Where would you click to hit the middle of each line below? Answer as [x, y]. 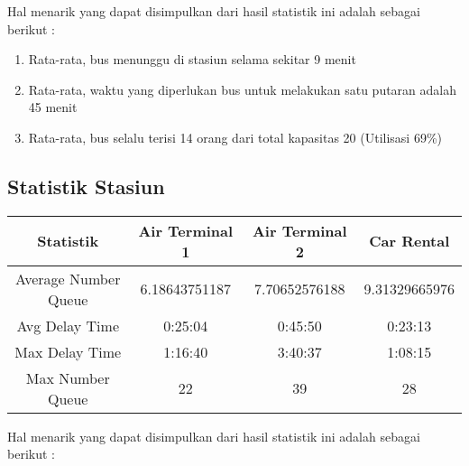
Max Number [68, 377]
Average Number [68, 278]
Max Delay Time [68, 351]
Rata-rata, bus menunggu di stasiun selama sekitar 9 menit [192, 59]
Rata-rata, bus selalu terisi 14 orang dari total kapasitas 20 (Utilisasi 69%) [235, 137]
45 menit [53, 107]
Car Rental [409, 241]
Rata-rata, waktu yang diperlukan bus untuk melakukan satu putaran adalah [243, 89]
